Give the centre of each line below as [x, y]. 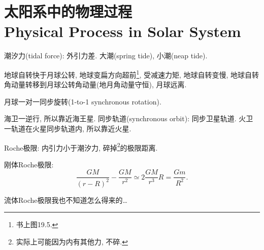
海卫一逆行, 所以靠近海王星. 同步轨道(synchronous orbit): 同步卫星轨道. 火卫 [129, 118]
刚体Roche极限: [29, 164]
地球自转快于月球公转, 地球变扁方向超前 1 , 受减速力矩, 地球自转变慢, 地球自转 [132, 74]
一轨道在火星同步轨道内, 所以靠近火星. [68, 128]
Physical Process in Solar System [123, 31]
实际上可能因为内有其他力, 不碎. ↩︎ [72, 241]
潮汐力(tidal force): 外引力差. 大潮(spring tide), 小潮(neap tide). [106, 56]
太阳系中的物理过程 [68, 11]
